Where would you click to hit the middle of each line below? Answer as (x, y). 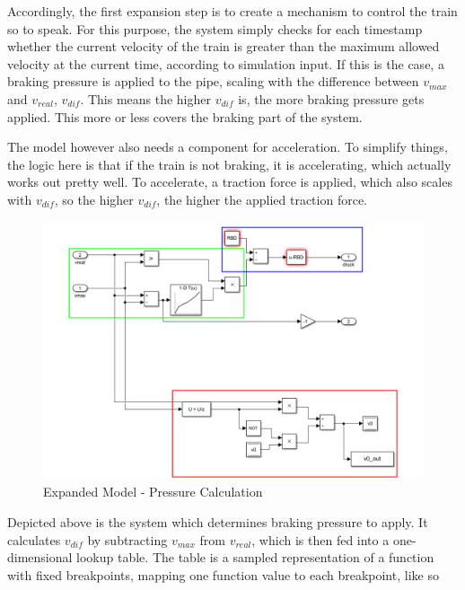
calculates (34, 539)
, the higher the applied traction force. (262, 199)
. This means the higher (146, 98)
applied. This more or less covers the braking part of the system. (185, 116)
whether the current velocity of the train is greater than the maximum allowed (224, 46)
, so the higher (94, 199)
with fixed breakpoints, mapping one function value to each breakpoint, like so (223, 574)
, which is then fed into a (320, 539)
